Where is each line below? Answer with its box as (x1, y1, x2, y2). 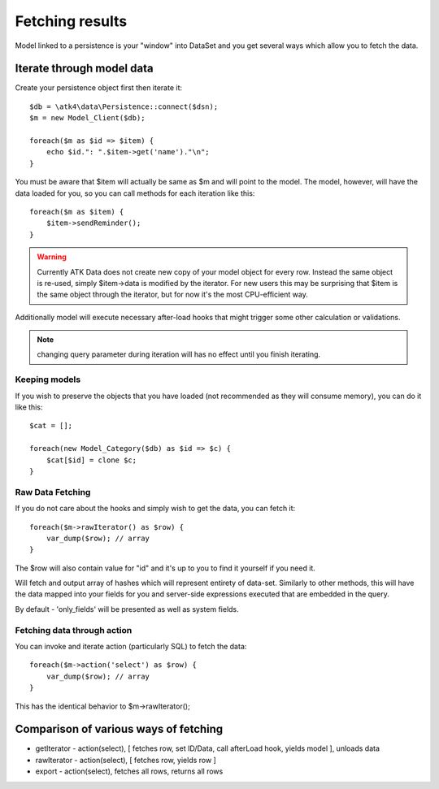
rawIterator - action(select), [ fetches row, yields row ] (35, 755, 217, 765)
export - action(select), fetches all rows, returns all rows (35, 766, 224, 776)
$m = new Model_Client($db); (29, 114, 146, 123)
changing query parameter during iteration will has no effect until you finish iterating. (37, 349, 321, 359)
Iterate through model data (15, 62, 154, 76)
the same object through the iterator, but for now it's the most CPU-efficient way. (37, 289, 308, 300)
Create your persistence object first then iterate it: (15, 83, 183, 93)
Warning (37, 252, 67, 262)
